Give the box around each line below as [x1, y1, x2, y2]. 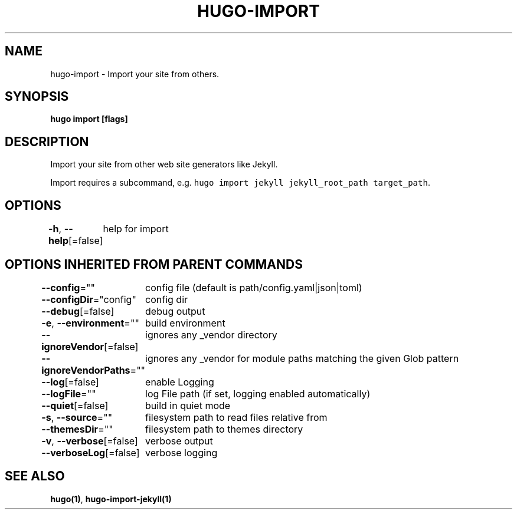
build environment [145, 317, 225, 329]
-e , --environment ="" [41, 317, 139, 329]
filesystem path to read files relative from [145, 411, 328, 423]
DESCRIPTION [5, 134, 89, 149]
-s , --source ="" [41, 411, 113, 423]
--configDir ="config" [41, 293, 136, 305]
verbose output [145, 434, 213, 447]
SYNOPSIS [5, 89, 69, 104]
